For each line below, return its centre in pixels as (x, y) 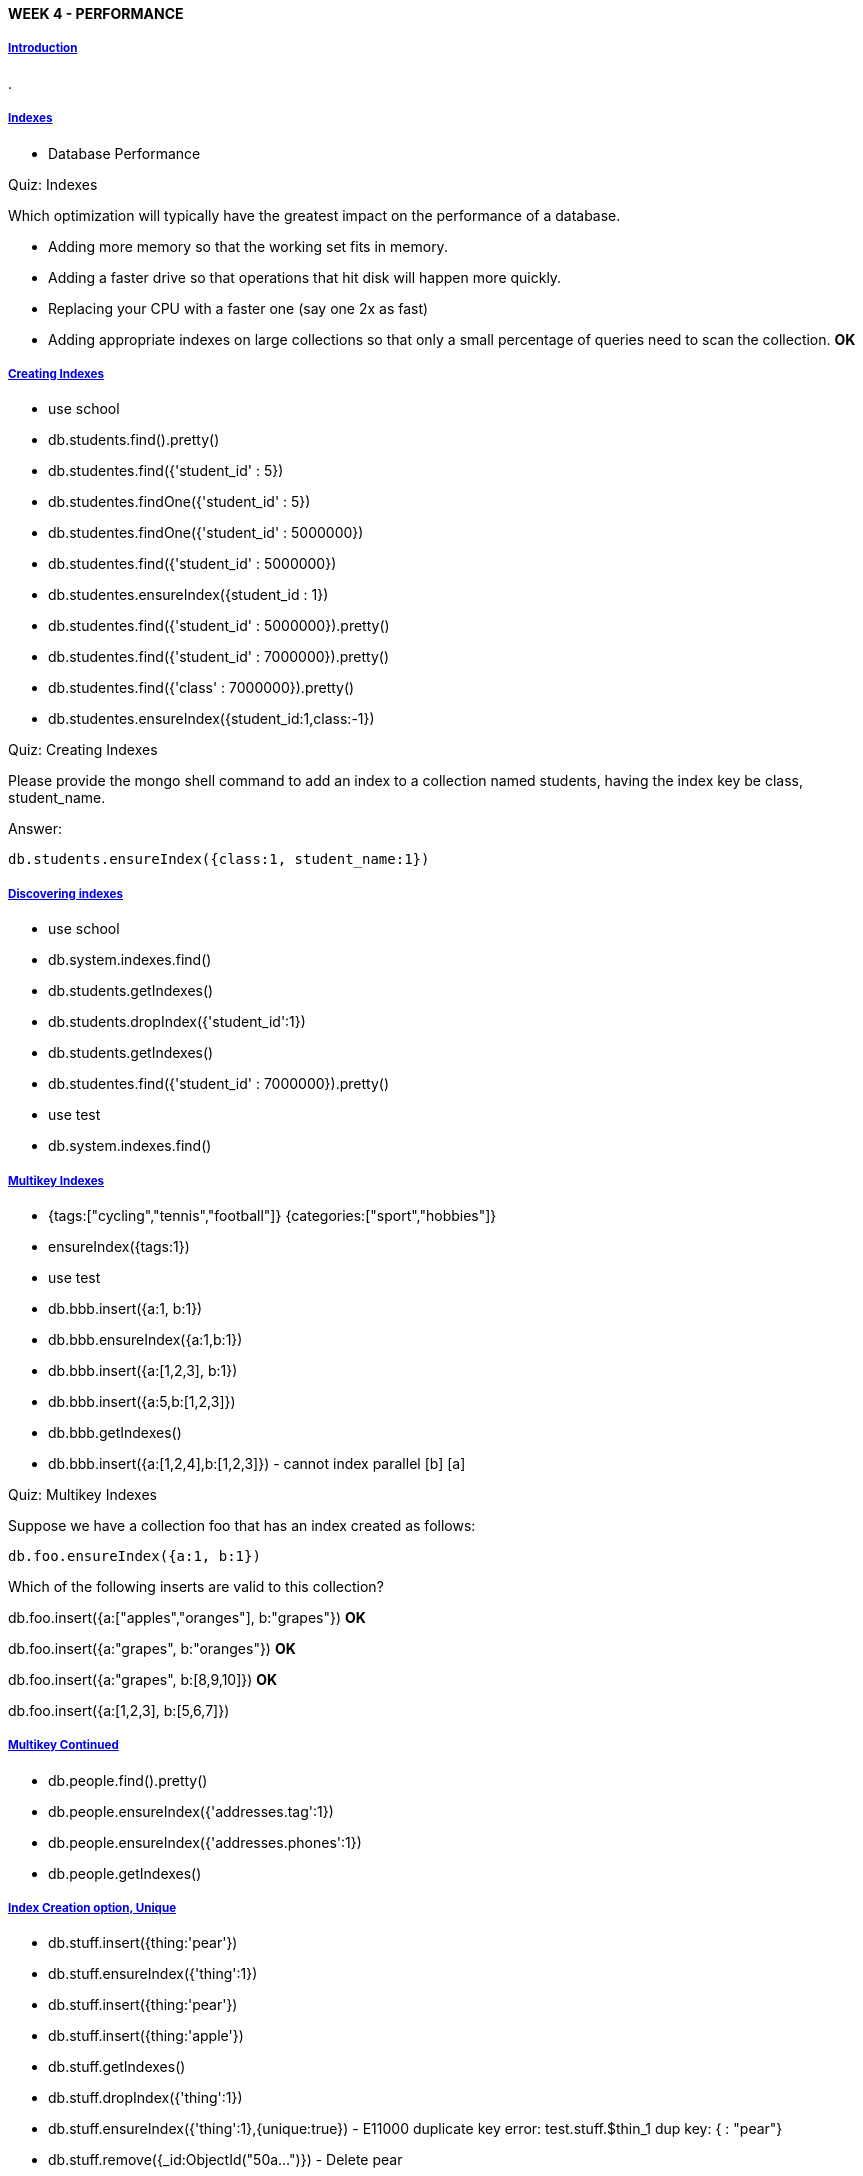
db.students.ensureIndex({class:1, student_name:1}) (219, 859)
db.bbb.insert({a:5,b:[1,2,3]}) (142, 1401)
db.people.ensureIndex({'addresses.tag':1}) (191, 1811)
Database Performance (124, 153)
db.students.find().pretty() (134, 440)
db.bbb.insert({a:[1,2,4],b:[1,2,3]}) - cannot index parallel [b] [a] (257, 1463)
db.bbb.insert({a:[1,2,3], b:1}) (143, 1370)
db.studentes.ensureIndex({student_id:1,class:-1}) (211, 719)
